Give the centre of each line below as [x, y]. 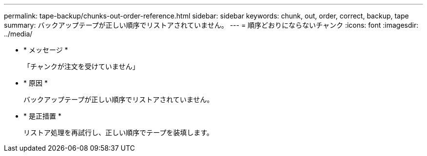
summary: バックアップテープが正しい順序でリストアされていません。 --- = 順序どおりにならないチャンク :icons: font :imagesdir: [211, 25]
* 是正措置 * [42, 116]
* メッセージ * [46, 50]
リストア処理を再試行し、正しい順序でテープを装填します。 [118, 132]
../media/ [18, 34]
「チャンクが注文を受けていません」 [81, 66]
